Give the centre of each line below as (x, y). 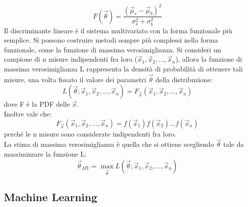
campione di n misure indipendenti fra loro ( (71, 59)
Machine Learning (51, 196)
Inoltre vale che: (28, 113)
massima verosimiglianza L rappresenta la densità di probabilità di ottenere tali (124, 68)
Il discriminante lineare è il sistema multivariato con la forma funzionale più (118, 30)
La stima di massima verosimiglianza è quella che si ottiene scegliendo (109, 144)
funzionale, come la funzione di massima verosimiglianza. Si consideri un (112, 49)
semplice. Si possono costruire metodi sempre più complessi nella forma (111, 40)
